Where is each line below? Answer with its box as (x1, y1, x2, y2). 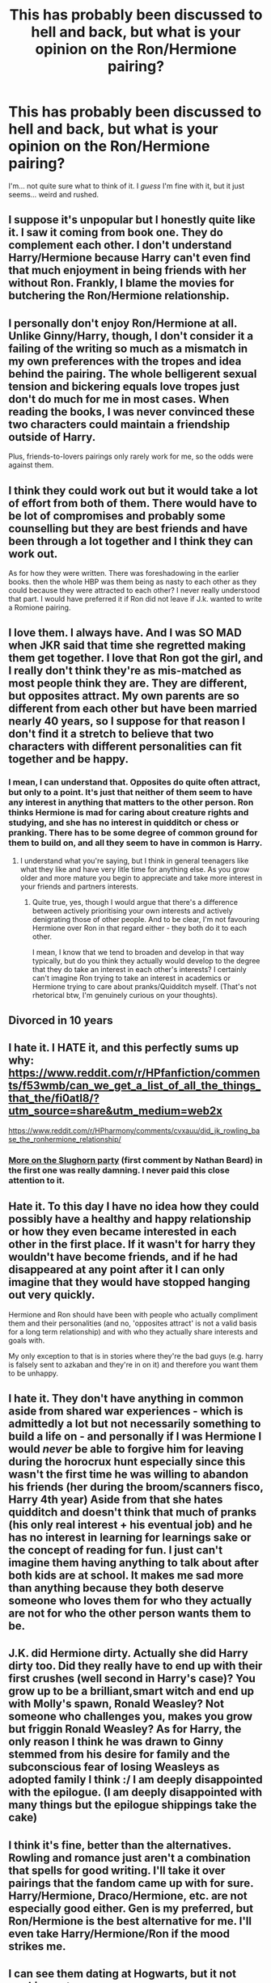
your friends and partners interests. (19, 882, 139, 891)
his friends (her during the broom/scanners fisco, (8, 1480, 264, 1494)
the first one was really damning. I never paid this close (8, 1165, 231, 1176)
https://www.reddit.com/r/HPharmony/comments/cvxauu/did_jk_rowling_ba (8, 1126, 260, 1135)
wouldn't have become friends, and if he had (8, 1250, 239, 1264)
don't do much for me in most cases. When (8, 392, 229, 406)
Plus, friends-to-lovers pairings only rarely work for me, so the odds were (8, 451, 253, 462)
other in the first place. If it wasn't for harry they (8, 1237, 256, 1251)
